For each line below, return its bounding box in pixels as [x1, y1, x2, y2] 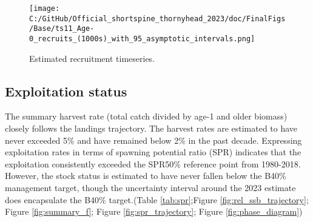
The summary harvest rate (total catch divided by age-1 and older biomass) [5, 110, 288, 123]
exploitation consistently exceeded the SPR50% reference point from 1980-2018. [5, 157, 301, 170]
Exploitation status [5, 81, 127, 100]
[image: [29, 4, 60, 13]
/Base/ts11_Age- [29, 24, 95, 33]
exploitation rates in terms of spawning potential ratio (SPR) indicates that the [5, 146, 301, 158]
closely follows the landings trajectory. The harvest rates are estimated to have [5, 122, 298, 135]
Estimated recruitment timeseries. [29, 52, 155, 64]
